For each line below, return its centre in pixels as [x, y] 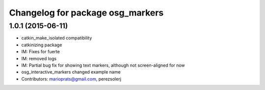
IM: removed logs [39, 58]
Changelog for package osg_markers [86, 13]
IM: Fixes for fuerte [40, 52]
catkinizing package [42, 45]
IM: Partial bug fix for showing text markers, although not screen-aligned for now [103, 65]
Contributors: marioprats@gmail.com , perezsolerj [71, 79]
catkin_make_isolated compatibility [57, 38]
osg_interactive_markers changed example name [71, 72]
